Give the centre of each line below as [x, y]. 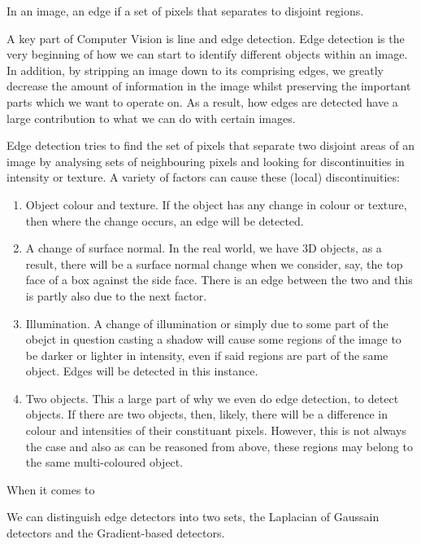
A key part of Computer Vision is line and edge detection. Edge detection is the [206, 38]
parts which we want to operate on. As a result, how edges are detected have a [202, 101]
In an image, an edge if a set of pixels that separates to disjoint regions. [185, 11]
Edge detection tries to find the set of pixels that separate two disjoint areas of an [211, 145]
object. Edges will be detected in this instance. [142, 371]
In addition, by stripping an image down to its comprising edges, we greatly [195, 70]
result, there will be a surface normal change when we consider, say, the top [214, 263]
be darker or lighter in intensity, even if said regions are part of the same [207, 355]
